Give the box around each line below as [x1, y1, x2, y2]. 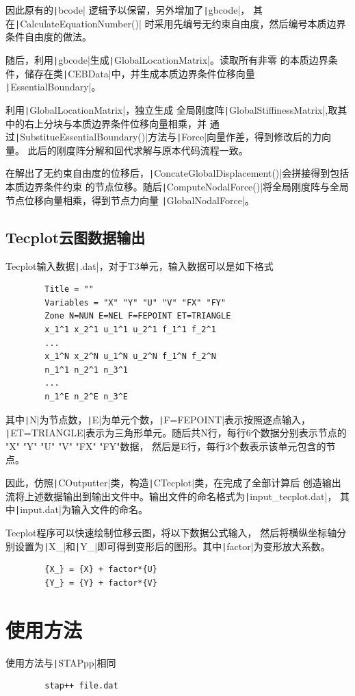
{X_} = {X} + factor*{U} [44, 564, 157, 575]
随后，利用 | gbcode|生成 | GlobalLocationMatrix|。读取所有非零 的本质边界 [5, 52, 328, 66]
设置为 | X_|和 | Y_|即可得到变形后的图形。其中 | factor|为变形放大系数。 [14, 538, 330, 553]
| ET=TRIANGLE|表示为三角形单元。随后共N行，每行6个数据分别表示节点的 [5, 425, 347, 440]
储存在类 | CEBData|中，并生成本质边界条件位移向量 [24, 66, 255, 80]
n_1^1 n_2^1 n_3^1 [44, 364, 128, 375]
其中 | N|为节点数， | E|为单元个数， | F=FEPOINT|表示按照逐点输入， [5, 412, 311, 426]
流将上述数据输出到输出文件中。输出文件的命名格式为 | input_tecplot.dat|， [5, 488, 337, 503]
